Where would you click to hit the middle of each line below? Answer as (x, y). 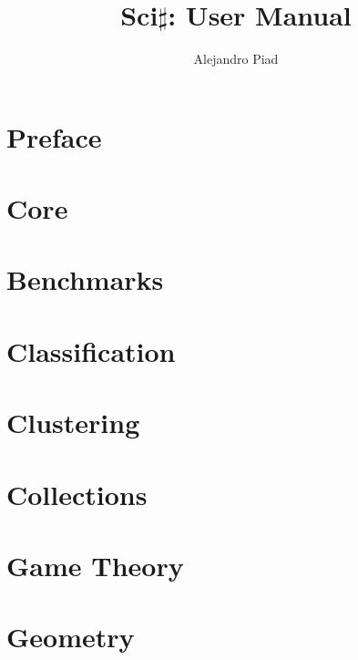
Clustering (73, 423)
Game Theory (95, 565)
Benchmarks (85, 279)
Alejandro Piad (236, 59)
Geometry (71, 637)
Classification (91, 351)
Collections (77, 494)
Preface (54, 136)
